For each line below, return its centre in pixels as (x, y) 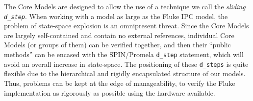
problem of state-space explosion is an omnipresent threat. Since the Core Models (126, 26)
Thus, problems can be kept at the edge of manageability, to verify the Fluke (120, 83)
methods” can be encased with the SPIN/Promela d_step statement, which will (124, 54)
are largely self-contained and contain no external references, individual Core (119, 35)
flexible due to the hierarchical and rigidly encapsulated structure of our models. (125, 73)
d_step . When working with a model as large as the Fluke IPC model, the (116, 16)
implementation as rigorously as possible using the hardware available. (110, 92)
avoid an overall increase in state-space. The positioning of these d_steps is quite (126, 64)
